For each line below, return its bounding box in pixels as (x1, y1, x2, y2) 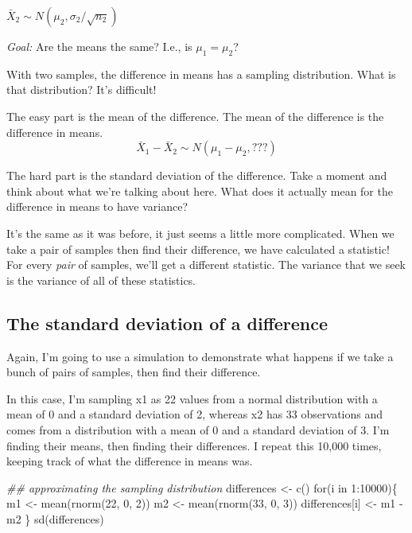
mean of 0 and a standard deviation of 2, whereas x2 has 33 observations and (6, 406, 383, 422)
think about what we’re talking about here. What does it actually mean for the (6, 182, 393, 199)
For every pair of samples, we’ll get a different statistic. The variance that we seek (6, 256, 406, 273)
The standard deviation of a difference (6, 310, 328, 335)
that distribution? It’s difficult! (6, 81, 157, 98)
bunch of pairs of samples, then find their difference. (6, 364, 261, 380)
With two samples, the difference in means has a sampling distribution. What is (6, 65, 396, 82)
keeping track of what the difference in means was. (6, 453, 253, 469)
